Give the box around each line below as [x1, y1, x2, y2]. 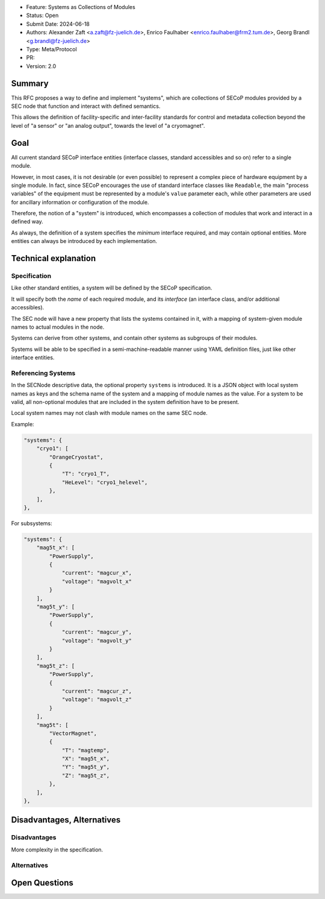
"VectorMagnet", [49, 730, 97, 737]
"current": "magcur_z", [61, 687, 132, 695]
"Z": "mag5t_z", [61, 772, 110, 779]
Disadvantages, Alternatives [11, 815, 121, 825]
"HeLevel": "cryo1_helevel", [61, 479, 148, 485]
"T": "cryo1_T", [61, 470, 110, 478]
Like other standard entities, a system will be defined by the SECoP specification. [11, 284, 212, 292]
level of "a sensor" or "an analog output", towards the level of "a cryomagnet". [11, 122, 205, 129]
